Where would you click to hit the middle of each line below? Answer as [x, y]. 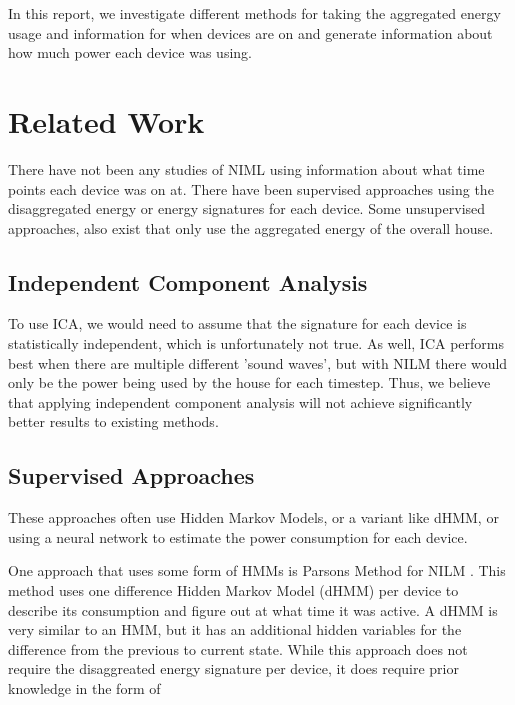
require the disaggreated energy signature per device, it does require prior [233, 668]
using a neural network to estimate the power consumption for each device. [238, 536]
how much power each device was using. [130, 52]
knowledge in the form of [84, 688]
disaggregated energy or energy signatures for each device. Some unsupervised [247, 208]
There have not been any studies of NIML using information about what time [246, 168]
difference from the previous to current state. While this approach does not [238, 648]
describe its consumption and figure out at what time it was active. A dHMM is [253, 609]
